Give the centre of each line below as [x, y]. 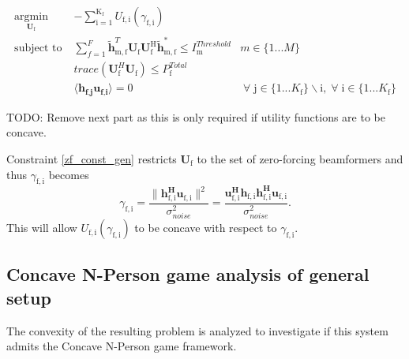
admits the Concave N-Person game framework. [122, 346]
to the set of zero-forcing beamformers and [300, 158]
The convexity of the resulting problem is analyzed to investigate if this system [197, 330]
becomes [69, 174]
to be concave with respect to [206, 228]
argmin [31, 17]
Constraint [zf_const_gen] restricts [92, 158]
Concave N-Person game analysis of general [188, 274]
